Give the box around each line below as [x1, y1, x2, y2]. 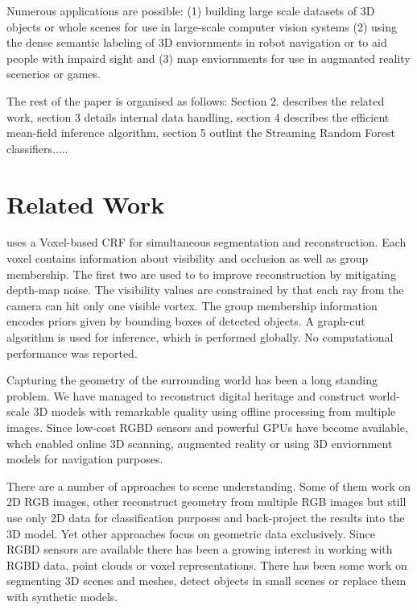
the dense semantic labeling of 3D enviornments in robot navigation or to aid [6, 34, 387, 51]
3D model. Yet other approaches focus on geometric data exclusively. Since [6, 525, 375, 542]
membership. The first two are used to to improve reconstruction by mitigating [6, 265, 396, 282]
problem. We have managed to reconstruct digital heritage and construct [6, 387, 365, 404]
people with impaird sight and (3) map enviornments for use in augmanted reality [6, 49, 411, 66]
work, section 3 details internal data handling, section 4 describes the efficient [6, 108, 390, 125]
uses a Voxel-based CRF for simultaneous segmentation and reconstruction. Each [6, 234, 407, 251]
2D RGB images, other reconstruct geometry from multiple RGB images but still [6, 493, 407, 510]
